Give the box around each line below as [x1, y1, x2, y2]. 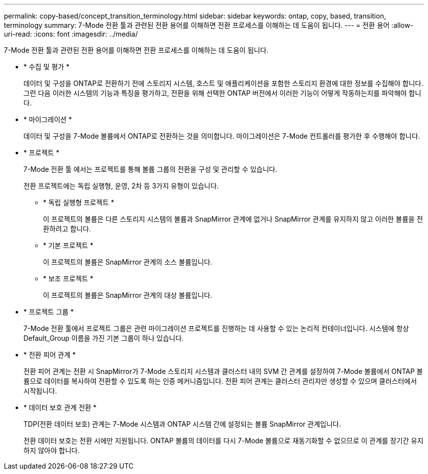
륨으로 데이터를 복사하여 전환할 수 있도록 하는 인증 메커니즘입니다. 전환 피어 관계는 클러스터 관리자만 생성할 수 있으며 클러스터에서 [23, 377, 417, 385]
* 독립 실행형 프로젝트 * [43, 198, 114, 206]
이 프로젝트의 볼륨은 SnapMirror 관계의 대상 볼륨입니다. [43, 291, 213, 299]
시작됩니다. [23, 387, 57, 395]
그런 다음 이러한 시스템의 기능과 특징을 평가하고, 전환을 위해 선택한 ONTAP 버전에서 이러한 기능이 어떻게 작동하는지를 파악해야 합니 [23, 89, 422, 97]
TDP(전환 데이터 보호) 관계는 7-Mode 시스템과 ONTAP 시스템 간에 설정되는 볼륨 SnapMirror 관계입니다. [23, 420, 341, 428]
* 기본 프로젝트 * [43, 241, 94, 249]
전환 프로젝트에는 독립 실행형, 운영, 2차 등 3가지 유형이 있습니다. [23, 182, 219, 190]
